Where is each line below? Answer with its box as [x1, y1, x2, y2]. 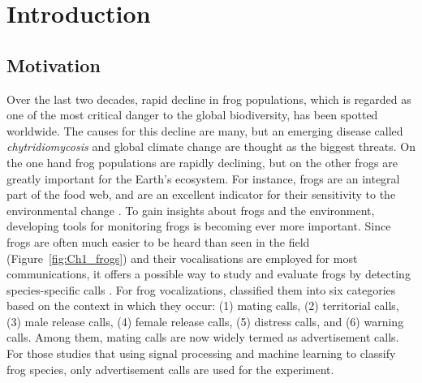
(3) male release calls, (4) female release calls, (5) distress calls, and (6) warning [6, 312, 404, 329]
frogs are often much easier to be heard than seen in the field [6, 233, 310, 250]
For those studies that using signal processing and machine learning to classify [6, 345, 396, 362]
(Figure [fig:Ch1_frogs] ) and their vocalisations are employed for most [6, 249, 358, 266]
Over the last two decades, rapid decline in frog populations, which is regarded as [6, 90, 411, 107]
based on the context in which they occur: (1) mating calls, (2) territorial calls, [6, 297, 399, 314]
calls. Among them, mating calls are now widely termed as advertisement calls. [6, 329, 399, 346]
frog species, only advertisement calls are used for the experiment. [6, 360, 334, 377]
